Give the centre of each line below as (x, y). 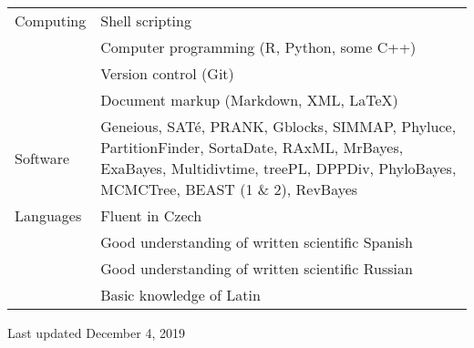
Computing (51, 20)
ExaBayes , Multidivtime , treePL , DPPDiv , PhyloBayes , (278, 168)
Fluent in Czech (151, 215)
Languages (48, 215)
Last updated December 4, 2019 (96, 333)
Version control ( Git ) (167, 73)
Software (42, 158)
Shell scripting (146, 20)
